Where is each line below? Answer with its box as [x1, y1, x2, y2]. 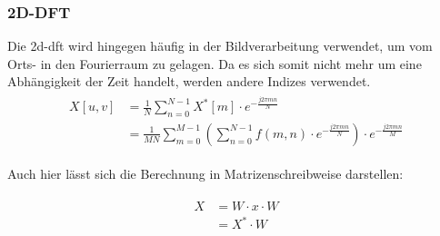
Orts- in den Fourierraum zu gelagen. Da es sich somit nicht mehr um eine [7, 54, 422, 73]
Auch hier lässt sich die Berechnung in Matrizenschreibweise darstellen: [7, 163, 404, 182]
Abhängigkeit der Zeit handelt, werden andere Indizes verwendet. [7, 72, 371, 91]
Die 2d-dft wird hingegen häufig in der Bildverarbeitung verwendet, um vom [7, 36, 433, 55]
